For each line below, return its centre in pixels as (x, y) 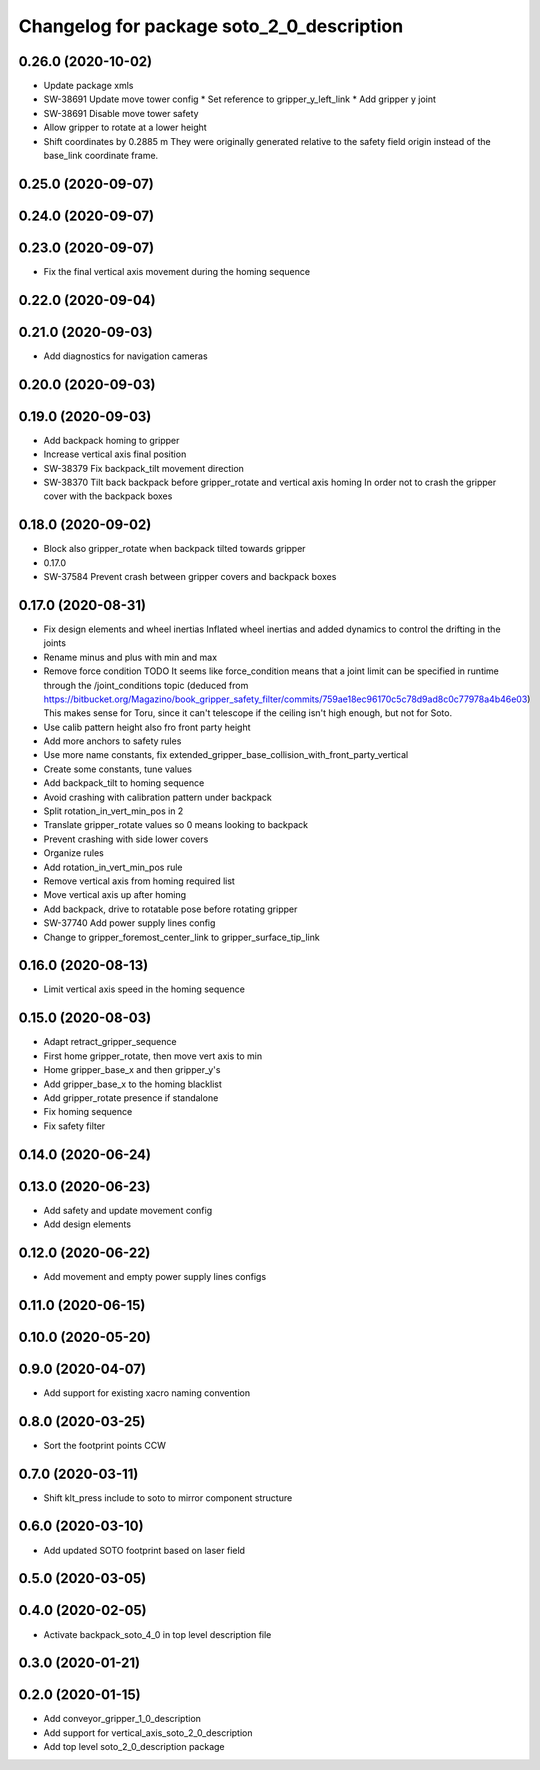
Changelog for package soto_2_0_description (211, 26)
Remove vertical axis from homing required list (139, 881)
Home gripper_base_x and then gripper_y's (132, 1070)
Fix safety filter (74, 1126)
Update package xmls (88, 86)
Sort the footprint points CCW (105, 1445)
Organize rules (73, 853)
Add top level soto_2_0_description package (134, 1747)
